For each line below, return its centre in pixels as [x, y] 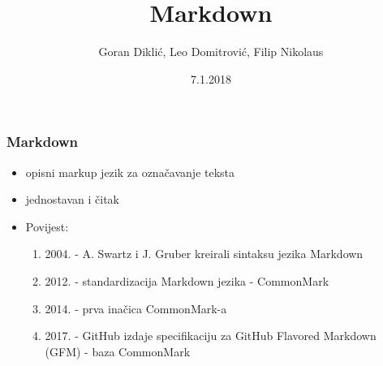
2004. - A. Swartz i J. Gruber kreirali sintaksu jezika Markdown [204, 254]
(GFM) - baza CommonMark [118, 351]
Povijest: [47, 226]
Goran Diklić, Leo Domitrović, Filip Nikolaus [211, 52]
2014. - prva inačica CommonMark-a [136, 308]
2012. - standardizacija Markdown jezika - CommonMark [187, 280]
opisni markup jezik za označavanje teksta [130, 172]
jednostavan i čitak [72, 199]
